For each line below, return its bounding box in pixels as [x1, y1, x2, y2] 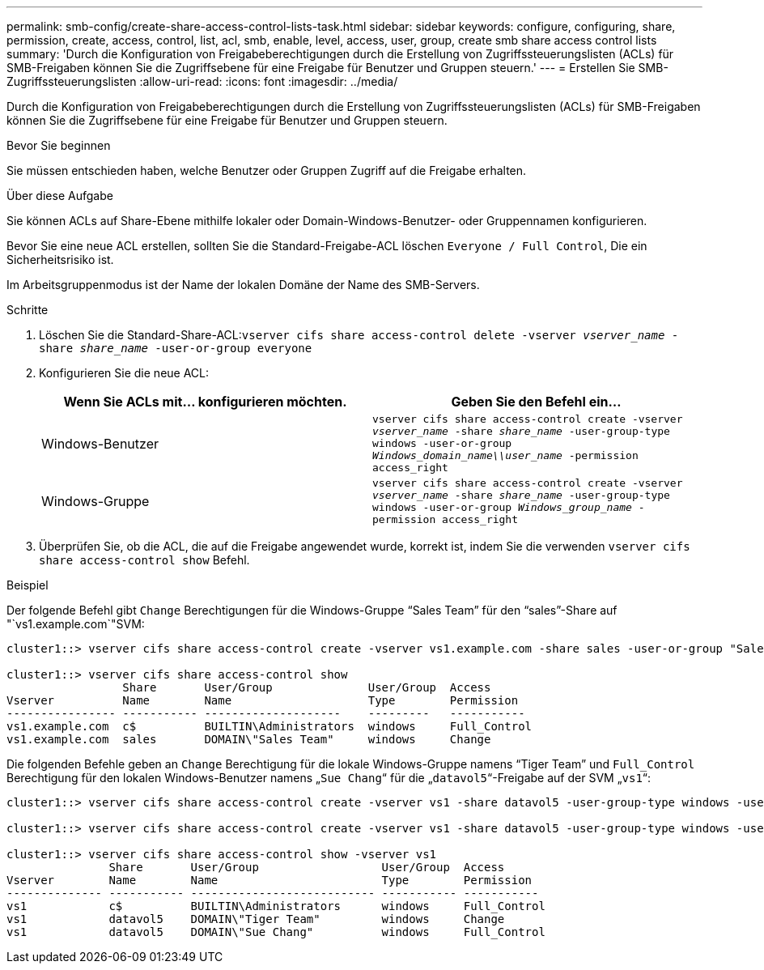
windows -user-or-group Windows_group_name [372, 501, 632, 513]
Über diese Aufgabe [6, 189, 113, 202]
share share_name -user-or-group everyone [39, 342, 312, 355]
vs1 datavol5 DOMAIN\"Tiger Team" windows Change [6, 913, 505, 925]
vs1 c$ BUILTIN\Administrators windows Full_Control [6, 900, 545, 913]
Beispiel [6, 578, 49, 592]
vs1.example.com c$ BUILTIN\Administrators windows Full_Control [6, 720, 533, 733]
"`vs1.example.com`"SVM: [6, 617, 145, 631]
